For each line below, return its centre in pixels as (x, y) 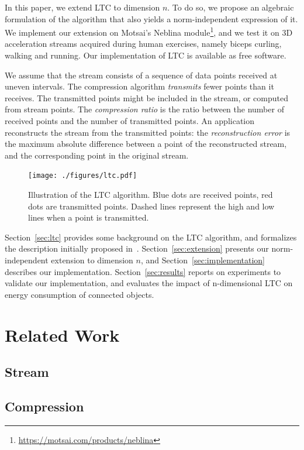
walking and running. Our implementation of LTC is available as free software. (146, 55)
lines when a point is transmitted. (89, 217)
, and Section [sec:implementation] (203, 260)
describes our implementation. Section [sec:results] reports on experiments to (143, 271)
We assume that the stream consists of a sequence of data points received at (141, 75)
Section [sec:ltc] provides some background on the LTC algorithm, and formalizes (151, 237)
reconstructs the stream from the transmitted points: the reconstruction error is (148, 132)
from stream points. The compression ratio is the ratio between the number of (144, 109)
